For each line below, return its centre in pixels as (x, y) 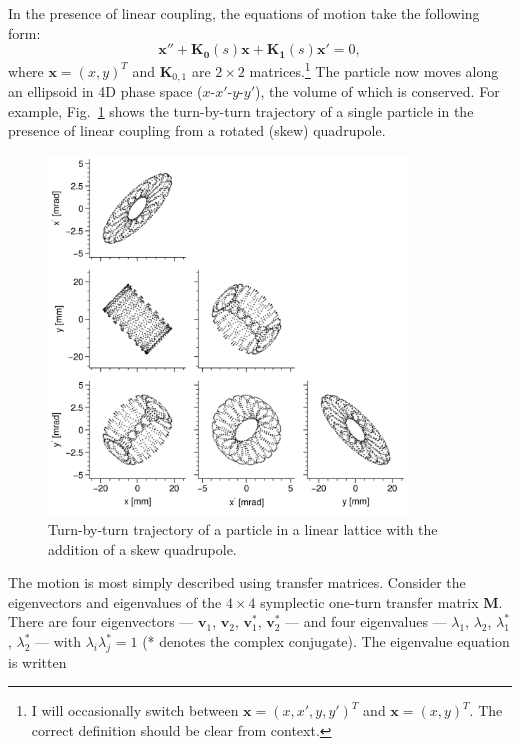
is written (37, 661)
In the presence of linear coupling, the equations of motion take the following (244, 13)
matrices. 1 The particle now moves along (374, 69)
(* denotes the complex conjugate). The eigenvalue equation (326, 641)
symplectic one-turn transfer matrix (369, 601)
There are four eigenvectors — (101, 621)
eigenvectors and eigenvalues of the (115, 601)
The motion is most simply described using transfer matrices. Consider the (237, 582)
